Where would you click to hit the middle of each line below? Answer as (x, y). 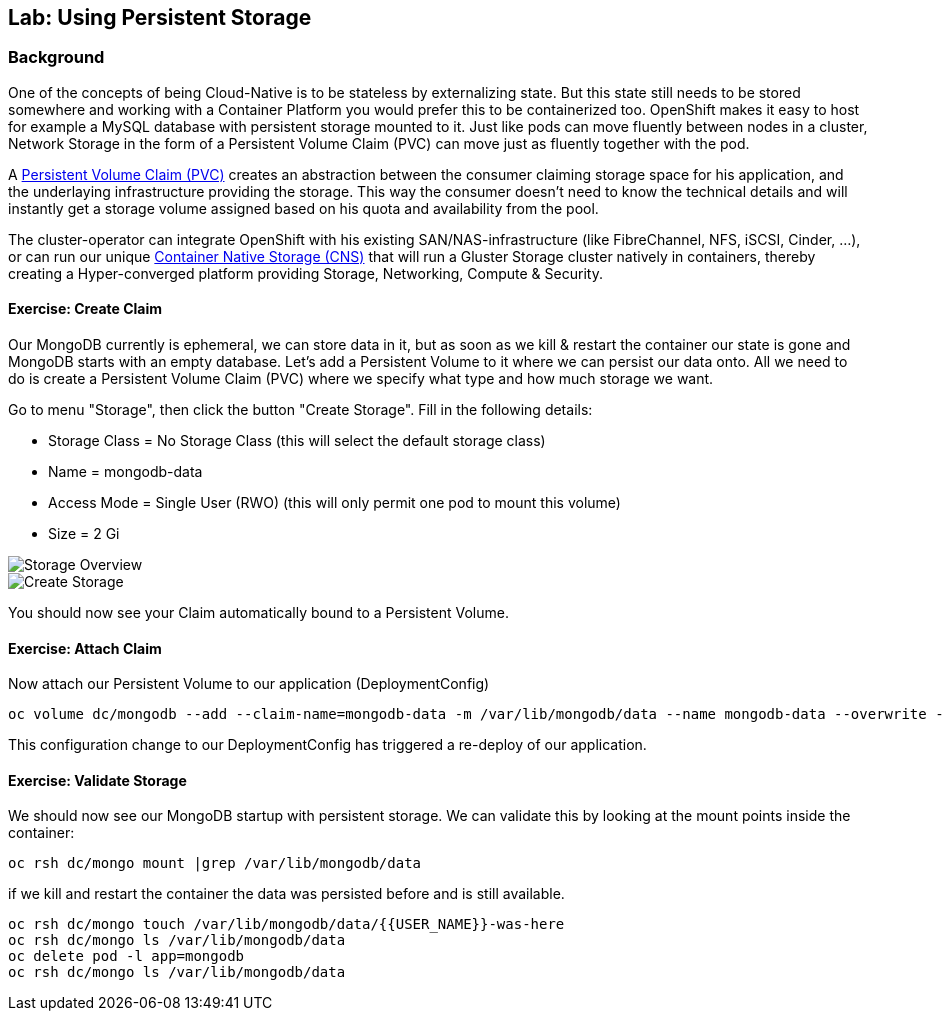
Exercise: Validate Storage (97, 780)
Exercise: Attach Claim (85, 648)
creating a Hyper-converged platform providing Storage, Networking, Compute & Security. (305, 273)
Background (56, 57)
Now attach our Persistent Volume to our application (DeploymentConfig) (249, 684)
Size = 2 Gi (84, 534)
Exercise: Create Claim (85, 309)
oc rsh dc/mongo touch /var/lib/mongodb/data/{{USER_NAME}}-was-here (286, 924)
